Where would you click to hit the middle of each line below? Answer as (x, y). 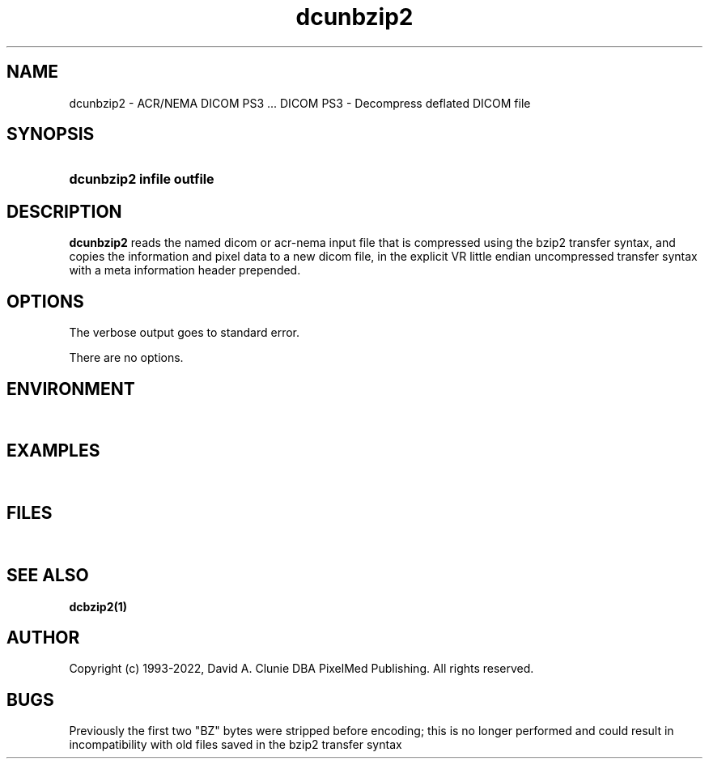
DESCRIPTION (64, 211)
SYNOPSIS (51, 134)
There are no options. (126, 358)
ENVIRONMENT (71, 389)
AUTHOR (43, 637)
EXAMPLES (53, 451)
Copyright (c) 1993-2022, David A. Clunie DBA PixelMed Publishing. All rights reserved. (301, 669)
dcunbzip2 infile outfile (142, 179)
